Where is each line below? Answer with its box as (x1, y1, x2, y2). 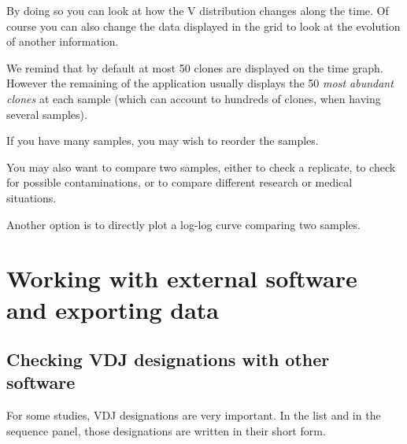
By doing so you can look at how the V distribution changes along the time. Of (6, 2, 389, 18)
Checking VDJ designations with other (6, 347, 330, 372)
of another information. (6, 33, 119, 50)
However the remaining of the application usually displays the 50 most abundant (6, 75, 394, 91)
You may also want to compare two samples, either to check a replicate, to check (6, 158, 396, 175)
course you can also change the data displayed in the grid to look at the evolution (6, 17, 401, 34)
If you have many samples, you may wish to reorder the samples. (6, 132, 319, 149)
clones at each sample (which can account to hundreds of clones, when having (6, 90, 381, 106)
